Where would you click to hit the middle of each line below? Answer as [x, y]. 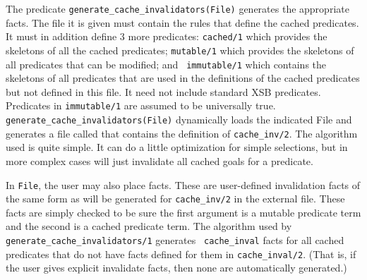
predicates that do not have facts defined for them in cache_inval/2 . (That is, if [181, 254]
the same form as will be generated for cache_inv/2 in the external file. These [175, 199]
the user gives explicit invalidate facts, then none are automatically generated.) [176, 268]
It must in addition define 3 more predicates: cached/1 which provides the [167, 36]
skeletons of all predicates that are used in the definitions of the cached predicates [183, 78]
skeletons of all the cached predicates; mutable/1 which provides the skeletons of [180, 50]
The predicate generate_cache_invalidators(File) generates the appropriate [178, 8]
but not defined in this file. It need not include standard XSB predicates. [163, 91]
